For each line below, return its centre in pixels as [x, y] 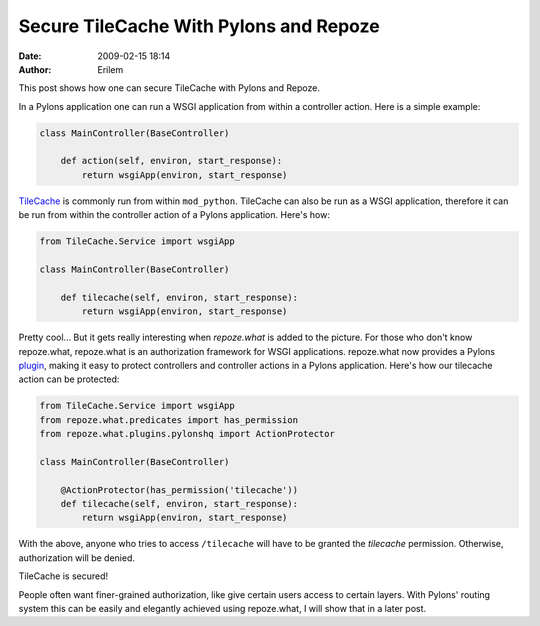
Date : [30, 56]
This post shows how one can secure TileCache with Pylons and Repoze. [169, 88]
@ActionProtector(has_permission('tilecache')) [179, 489]
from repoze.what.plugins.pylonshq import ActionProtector [187, 434]
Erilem [110, 69]
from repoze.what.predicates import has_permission [169, 419]
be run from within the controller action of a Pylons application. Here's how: [174, 215]
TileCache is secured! [63, 576]
